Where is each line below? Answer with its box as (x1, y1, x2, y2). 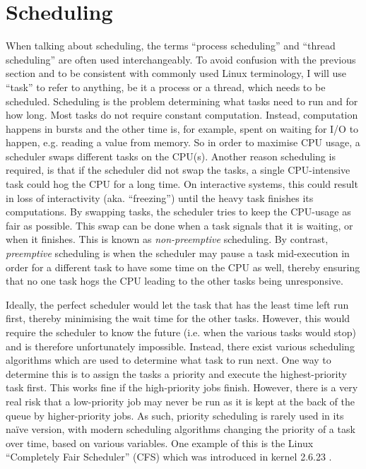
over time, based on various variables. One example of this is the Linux (6, 435, 314, 450)
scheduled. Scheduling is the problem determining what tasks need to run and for (6, 93, 358, 108)
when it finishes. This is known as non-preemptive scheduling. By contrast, (6, 232, 329, 247)
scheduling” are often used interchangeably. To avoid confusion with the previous (6, 52, 356, 66)
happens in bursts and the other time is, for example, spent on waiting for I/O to (6, 121, 359, 136)
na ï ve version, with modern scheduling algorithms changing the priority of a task (6, 422, 355, 437)
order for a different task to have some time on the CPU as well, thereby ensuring (6, 259, 360, 274)
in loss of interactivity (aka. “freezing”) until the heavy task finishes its (6, 190, 314, 205)
